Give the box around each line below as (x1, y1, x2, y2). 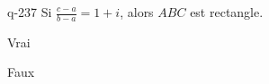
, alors (120, 3, 154, 21)
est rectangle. (190, 3, 264, 21)
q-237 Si (7, 3, 52, 21)
